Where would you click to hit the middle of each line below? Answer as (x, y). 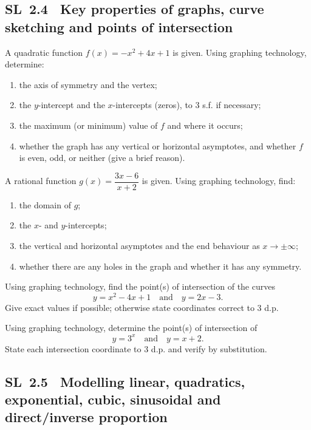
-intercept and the (71, 105)
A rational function (41, 181)
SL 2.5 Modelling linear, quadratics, (125, 381)
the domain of (45, 204)
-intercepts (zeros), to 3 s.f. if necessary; (187, 105)
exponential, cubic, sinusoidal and (113, 399)
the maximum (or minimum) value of (88, 125)
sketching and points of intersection (119, 26)
